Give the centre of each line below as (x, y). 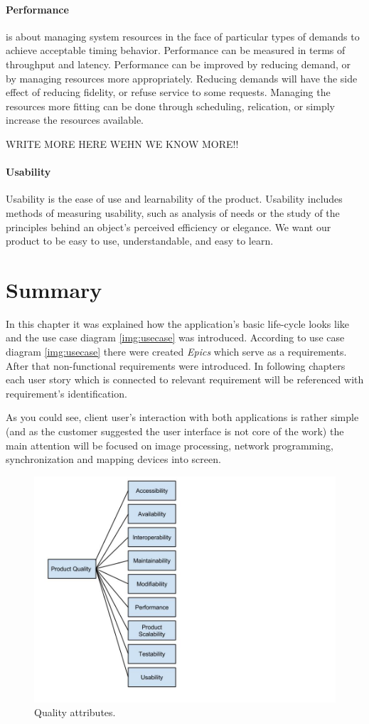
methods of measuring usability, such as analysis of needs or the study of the (173, 212)
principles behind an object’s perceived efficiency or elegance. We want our (169, 227)
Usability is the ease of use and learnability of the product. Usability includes (174, 199)
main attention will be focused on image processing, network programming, (170, 445)
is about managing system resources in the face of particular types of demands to (183, 36)
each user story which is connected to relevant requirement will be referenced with (185, 379)
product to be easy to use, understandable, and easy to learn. (140, 241)
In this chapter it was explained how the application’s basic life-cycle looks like (178, 323)
